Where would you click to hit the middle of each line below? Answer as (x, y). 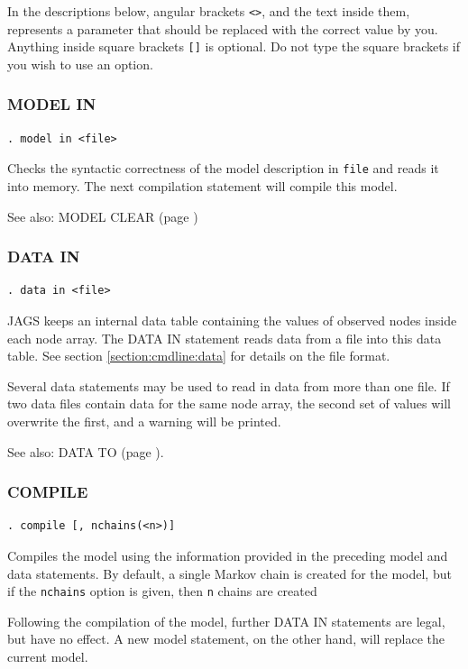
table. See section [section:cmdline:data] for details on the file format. (199, 356)
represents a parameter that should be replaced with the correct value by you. (223, 28)
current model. (48, 656)
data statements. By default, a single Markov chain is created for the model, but (229, 573)
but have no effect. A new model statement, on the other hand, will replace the (226, 639)
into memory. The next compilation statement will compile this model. (202, 185)
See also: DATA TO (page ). (86, 451)
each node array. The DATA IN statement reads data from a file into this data (225, 338)
